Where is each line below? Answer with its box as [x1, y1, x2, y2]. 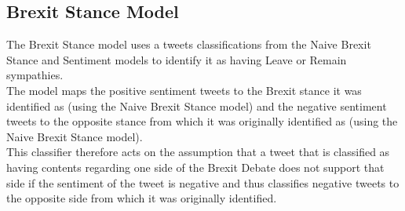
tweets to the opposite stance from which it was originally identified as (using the [6, 113, 398, 129]
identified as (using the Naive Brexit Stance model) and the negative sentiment [6, 97, 387, 114]
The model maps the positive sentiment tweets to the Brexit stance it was [6, 82, 362, 98]
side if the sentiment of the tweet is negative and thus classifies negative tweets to [6, 174, 400, 191]
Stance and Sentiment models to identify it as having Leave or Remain [6, 51, 347, 67]
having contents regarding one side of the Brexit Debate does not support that [6, 158, 385, 175]
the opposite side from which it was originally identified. [6, 190, 277, 206]
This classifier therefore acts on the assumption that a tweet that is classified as [6, 144, 390, 160]
